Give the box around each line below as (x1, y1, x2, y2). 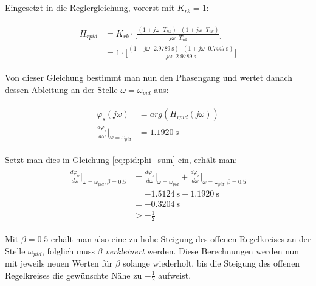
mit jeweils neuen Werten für (5, 257, 113, 270)
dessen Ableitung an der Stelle (5, 83, 118, 96)
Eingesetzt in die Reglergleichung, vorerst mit (5, 1, 175, 13)
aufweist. (158, 268, 191, 281)
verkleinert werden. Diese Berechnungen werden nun (105, 244, 300, 257)
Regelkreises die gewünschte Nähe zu (5, 268, 142, 281)
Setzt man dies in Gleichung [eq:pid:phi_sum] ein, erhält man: (5, 153, 238, 166)
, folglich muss (42, 244, 95, 257)
